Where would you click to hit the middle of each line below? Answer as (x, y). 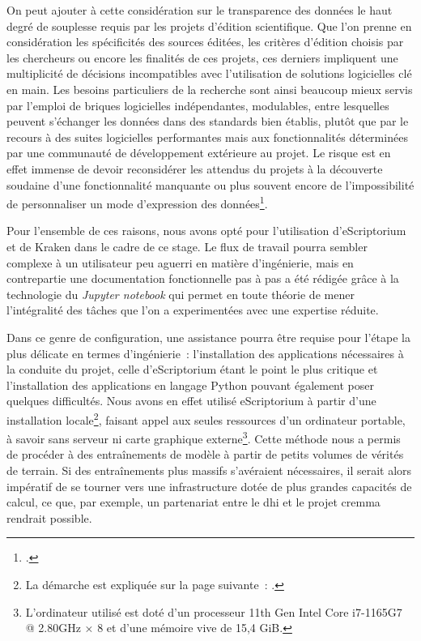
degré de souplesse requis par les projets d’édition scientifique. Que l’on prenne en (209, 26)
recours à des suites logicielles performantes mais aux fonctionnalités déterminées (207, 137)
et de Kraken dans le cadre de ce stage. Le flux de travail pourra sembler (187, 246)
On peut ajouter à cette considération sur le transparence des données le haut (200, 10)
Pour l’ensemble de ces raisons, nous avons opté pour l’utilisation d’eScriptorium (206, 231)
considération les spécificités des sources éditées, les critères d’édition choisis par (205, 42)
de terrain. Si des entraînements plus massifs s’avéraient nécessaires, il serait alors (209, 470)
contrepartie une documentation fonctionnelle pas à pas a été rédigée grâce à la (203, 278)
